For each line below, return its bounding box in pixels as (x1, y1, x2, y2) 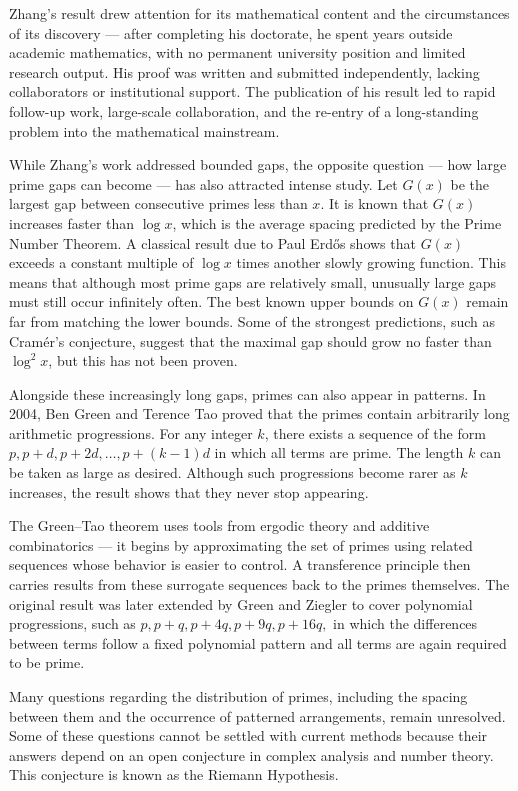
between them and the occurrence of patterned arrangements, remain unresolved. (9, 705, 506, 726)
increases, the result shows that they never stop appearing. (9, 481, 369, 502)
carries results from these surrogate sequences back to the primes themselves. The (9, 574, 510, 595)
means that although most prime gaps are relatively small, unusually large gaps (9, 271, 497, 292)
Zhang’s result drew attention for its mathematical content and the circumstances (9, 3, 510, 23)
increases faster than (9, 212, 135, 233)
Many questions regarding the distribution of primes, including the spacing (9, 686, 468, 706)
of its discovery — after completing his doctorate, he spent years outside (9, 22, 453, 43)
